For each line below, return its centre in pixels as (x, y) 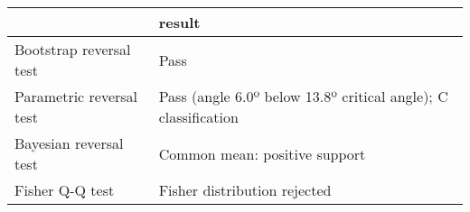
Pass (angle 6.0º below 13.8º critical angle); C (303, 96)
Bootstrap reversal (73, 49)
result (179, 22)
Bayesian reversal (69, 143)
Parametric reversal (76, 96)
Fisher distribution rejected (245, 190)
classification (198, 117)
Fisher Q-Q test (65, 190)
